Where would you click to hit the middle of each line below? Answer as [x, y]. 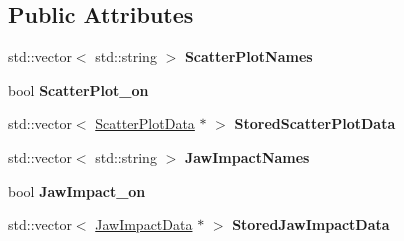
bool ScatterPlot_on [78, 89]
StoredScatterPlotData [315, 123]
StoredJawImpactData [311, 224]
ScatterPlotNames [248, 56]
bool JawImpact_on [77, 190]
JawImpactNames [247, 156]
